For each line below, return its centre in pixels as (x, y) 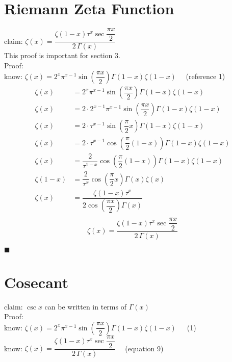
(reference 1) (205, 76)
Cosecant (36, 282)
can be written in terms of (85, 306)
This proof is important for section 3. (62, 55)
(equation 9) (144, 348)
